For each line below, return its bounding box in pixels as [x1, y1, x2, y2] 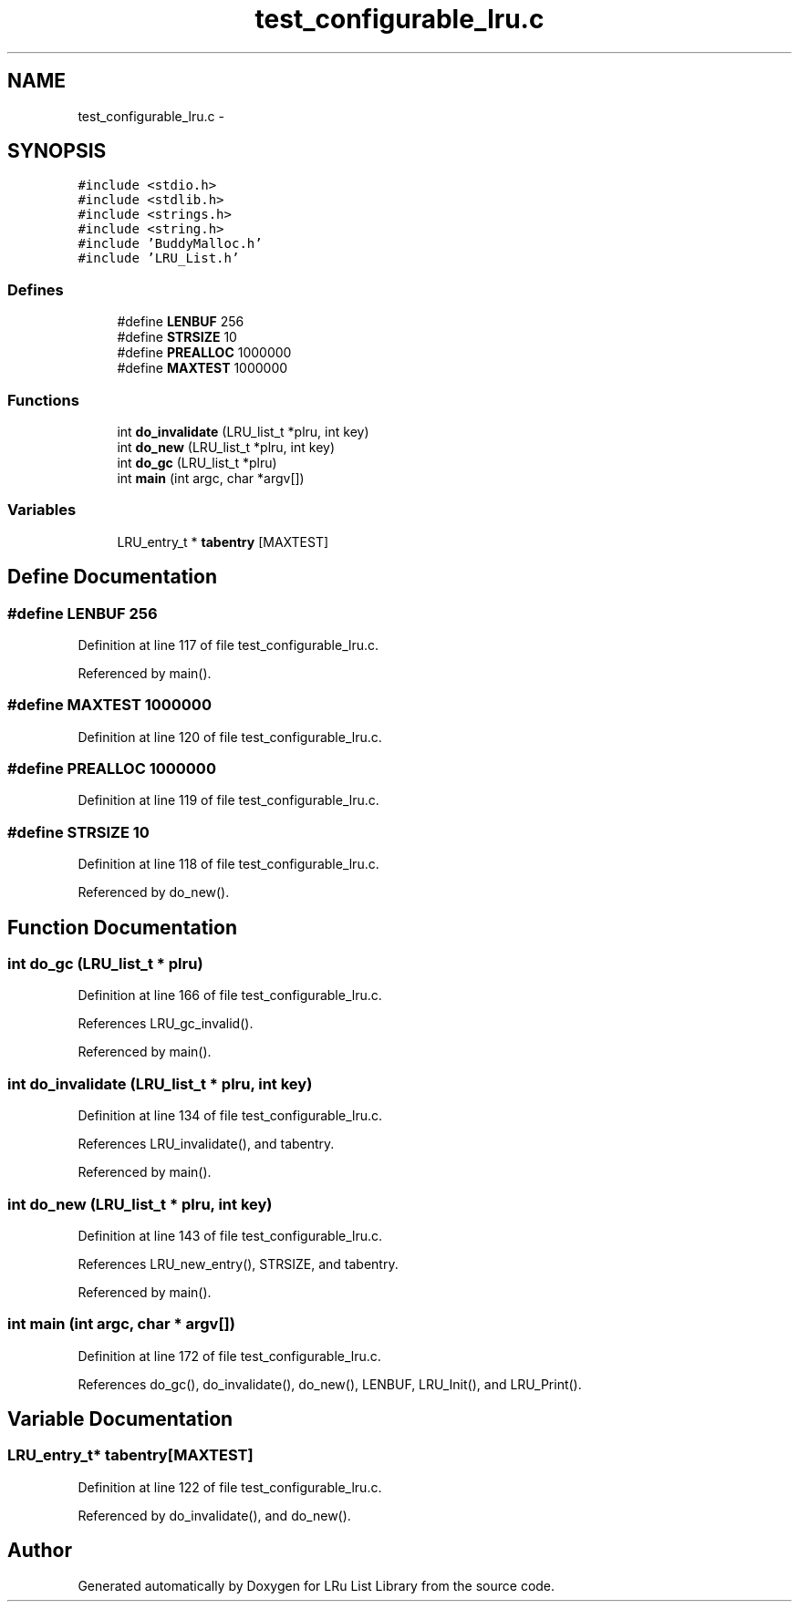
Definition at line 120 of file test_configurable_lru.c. [78, 728, 382, 745]
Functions [7, 390, 79, 409]
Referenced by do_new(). [78, 884, 230, 901]
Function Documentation [7, 915, 237, 939]
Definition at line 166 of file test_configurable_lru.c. [78, 987, 382, 1004]
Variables [7, 500, 77, 520]
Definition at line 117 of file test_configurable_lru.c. [78, 636, 379, 653]
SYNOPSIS [7, 139, 107, 163]
